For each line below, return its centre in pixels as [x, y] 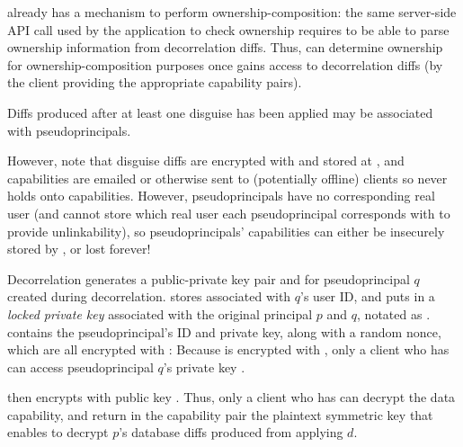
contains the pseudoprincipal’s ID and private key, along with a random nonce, [224, 331]
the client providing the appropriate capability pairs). [155, 82]
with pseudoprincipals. [69, 130]
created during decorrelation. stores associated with [149, 296]
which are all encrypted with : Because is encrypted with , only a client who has [228, 349]
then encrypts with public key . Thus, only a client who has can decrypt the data [231, 397]
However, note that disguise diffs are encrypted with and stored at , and [206, 161]
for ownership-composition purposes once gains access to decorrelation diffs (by [225, 64]
